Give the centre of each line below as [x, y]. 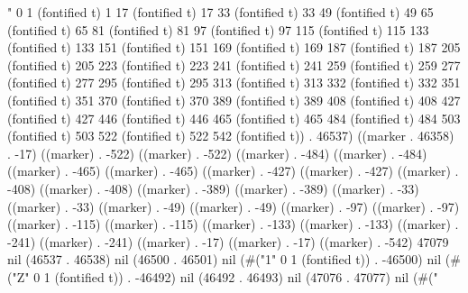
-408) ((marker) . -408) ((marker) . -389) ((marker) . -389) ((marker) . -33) [213, 188]
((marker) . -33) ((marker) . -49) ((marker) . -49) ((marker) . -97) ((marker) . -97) [234, 206]
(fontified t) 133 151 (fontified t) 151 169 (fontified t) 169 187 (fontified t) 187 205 [234, 47]
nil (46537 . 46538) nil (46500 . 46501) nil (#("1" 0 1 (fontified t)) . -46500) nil [225, 259]
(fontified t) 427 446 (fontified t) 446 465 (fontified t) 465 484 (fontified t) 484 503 [234, 118]
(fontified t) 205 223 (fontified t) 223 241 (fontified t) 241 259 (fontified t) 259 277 [234, 64]
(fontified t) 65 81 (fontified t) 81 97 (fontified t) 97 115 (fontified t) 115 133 [218, 29]
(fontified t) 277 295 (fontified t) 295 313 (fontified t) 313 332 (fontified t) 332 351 [234, 82]
